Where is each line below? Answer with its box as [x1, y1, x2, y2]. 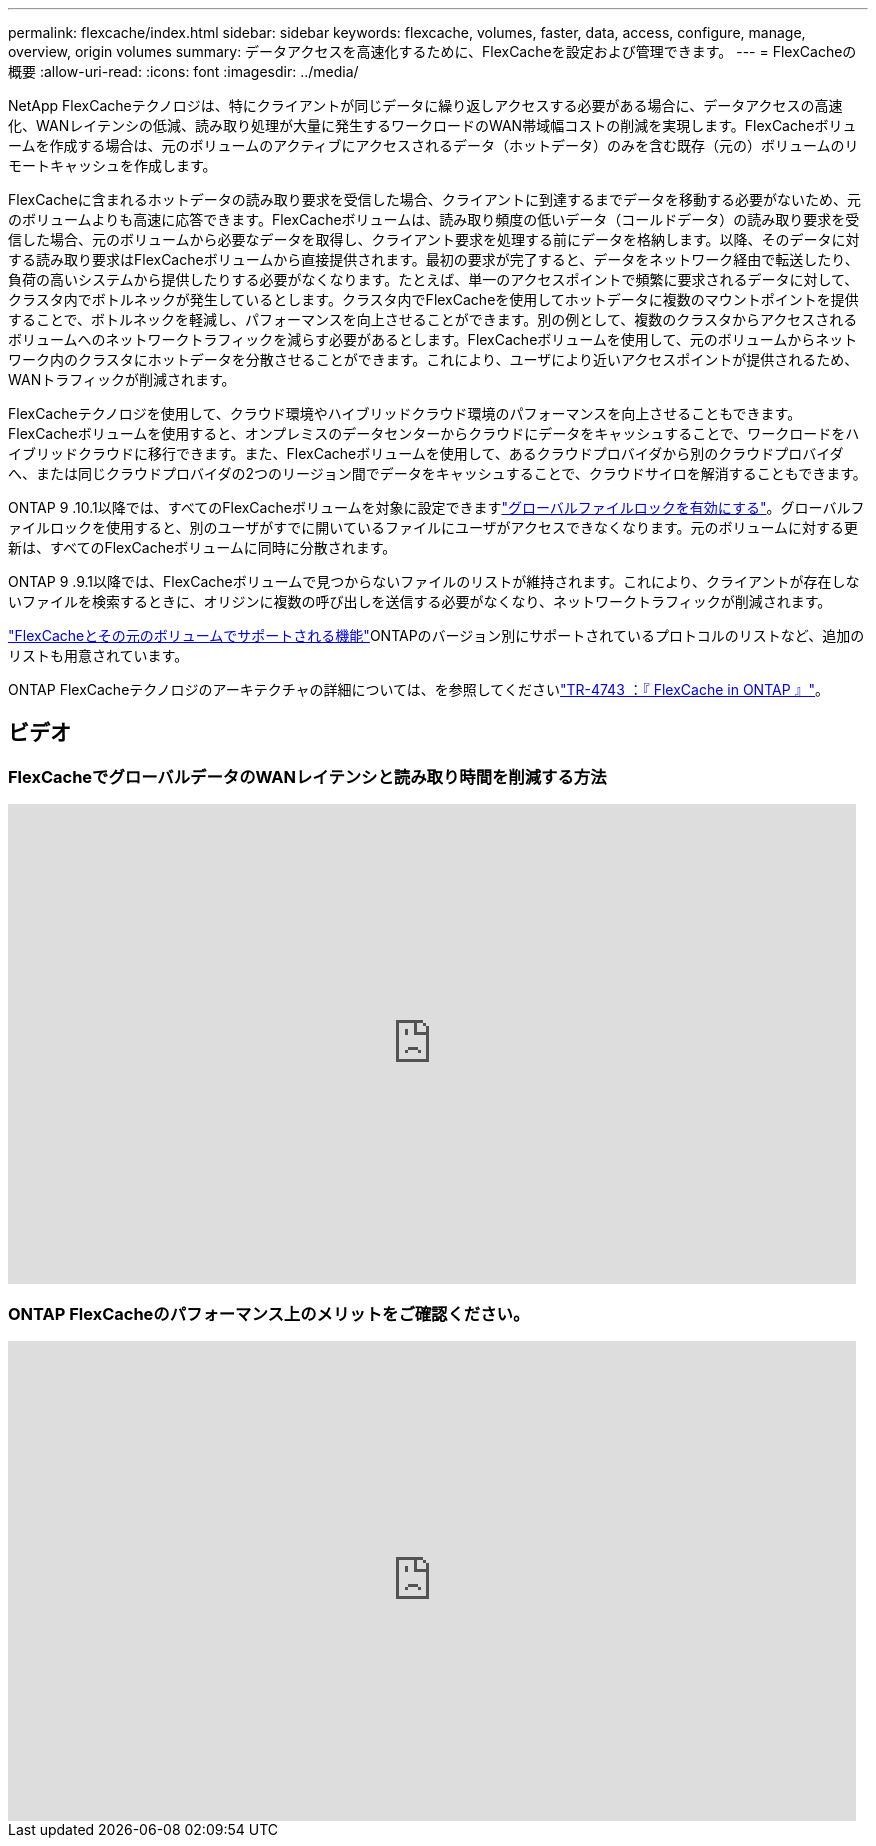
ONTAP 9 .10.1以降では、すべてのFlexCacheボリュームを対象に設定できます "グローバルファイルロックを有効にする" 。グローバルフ [8, 499, 865, 516]
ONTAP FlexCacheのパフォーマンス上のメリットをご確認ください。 [8, 1303, 530, 1324]
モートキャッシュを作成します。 [8, 157, 217, 174]
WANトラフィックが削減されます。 [8, 371, 236, 388]
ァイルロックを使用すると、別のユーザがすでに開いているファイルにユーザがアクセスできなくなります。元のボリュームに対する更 [8, 519, 859, 536]
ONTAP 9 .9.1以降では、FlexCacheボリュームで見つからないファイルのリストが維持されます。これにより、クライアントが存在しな [8, 573, 860, 590]
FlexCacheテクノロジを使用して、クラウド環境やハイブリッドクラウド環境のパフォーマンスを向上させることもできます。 [8, 405, 802, 422]
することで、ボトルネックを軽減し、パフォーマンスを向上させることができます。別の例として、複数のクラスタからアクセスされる [8, 311, 858, 328]
